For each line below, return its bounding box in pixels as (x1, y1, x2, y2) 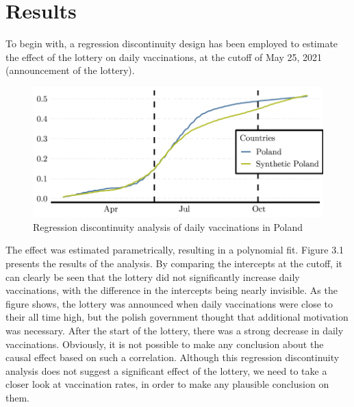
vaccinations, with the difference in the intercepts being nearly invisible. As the (5, 283, 338, 297)
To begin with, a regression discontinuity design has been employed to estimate (5, 36, 338, 51)
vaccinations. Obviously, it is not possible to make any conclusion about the (5, 336, 324, 351)
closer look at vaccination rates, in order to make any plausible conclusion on (5, 377, 329, 391)
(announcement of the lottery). (5, 63, 135, 77)
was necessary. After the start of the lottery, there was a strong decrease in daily (5, 323, 344, 337)
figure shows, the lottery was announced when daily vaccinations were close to (5, 296, 333, 310)
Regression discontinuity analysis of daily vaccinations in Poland (33, 219, 303, 234)
